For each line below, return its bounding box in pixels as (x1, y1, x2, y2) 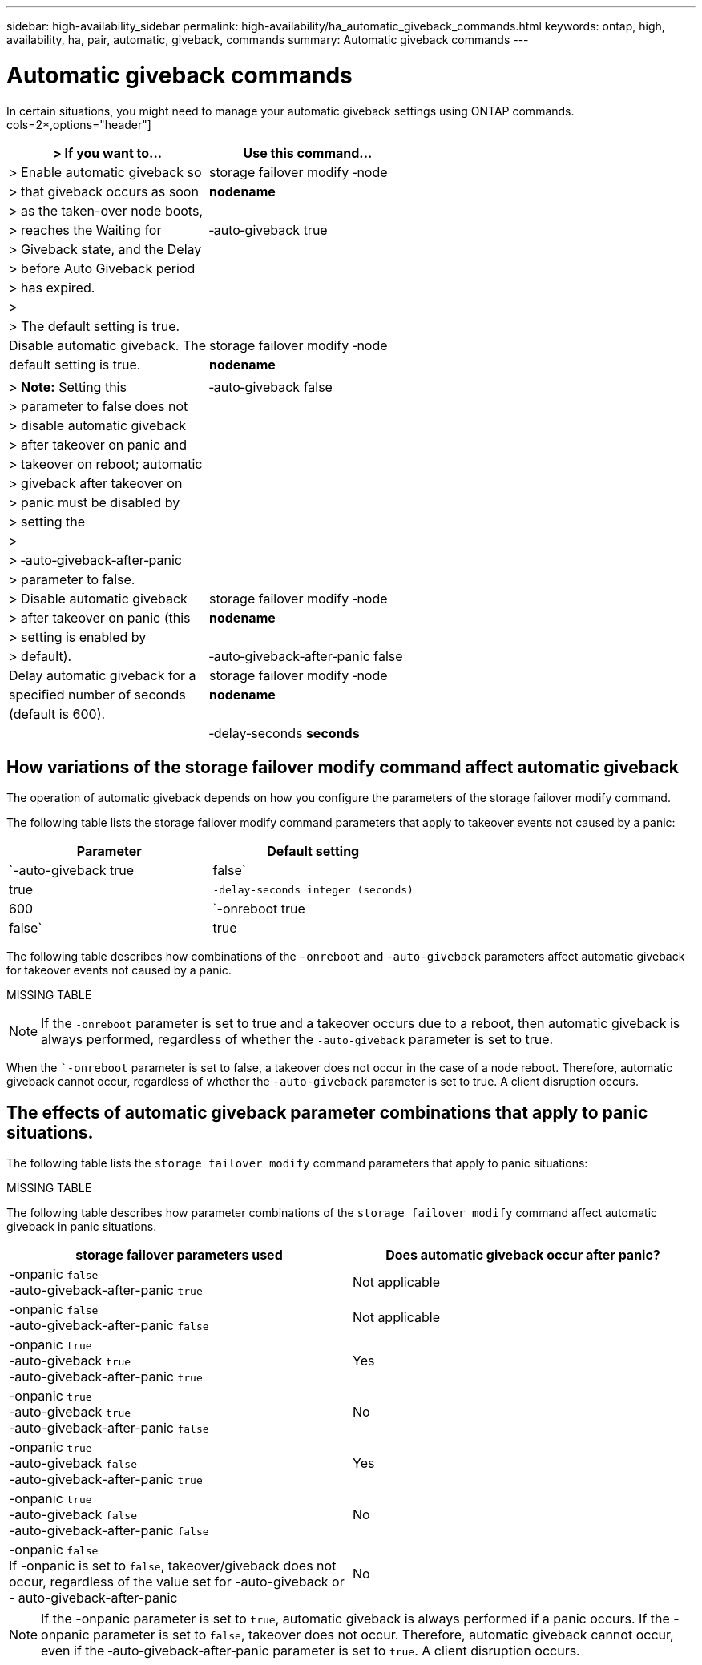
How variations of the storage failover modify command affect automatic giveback (6, 756, 680, 777)
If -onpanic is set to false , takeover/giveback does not (9, 1558, 337, 1574)
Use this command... (243, 144, 373, 161)
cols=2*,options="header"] (6, 117, 151, 131)
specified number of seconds (9, 686, 186, 703)
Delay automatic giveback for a (9, 667, 196, 683)
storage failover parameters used (75, 1247, 283, 1264)
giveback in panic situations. (6, 1220, 157, 1234)
